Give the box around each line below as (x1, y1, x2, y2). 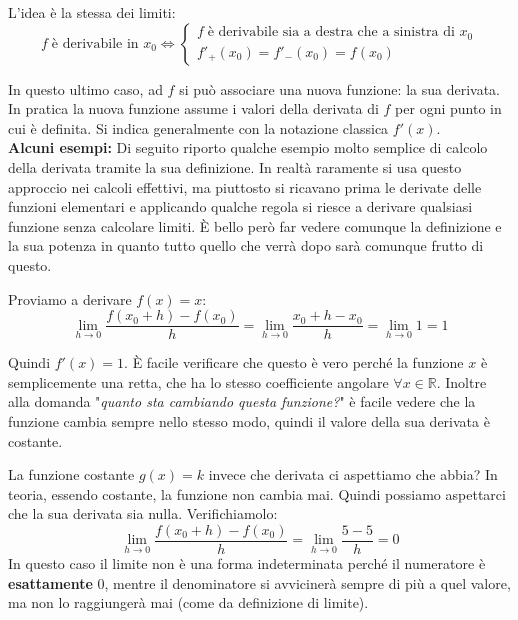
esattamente (8, 572, 93, 593)
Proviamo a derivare (8, 288, 132, 309)
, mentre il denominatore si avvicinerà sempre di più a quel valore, (104, 572, 511, 593)
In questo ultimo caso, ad (8, 78, 163, 99)
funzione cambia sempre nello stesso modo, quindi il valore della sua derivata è (8, 410, 490, 431)
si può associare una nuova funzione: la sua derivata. (179, 78, 500, 99)
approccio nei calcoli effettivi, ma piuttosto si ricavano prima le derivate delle (8, 176, 482, 197)
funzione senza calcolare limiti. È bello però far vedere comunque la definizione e (8, 215, 502, 236)
